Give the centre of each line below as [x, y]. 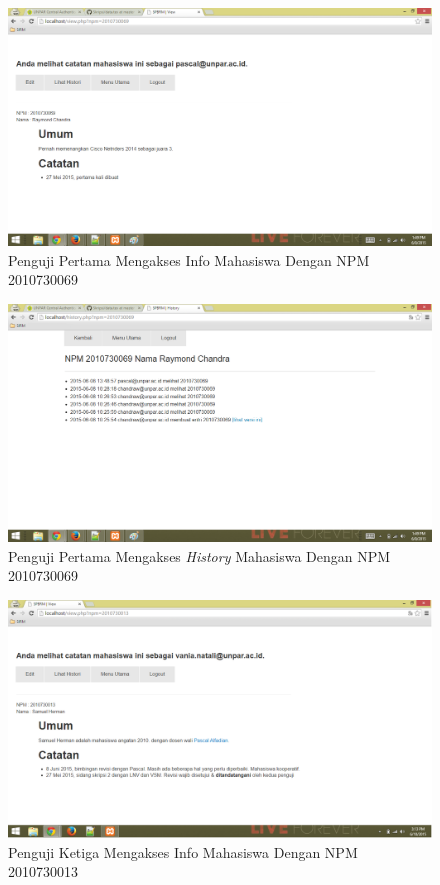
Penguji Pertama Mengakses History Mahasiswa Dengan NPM [199, 555]
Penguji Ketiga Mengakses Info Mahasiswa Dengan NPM [183, 851]
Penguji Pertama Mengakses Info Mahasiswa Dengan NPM [189, 259]
